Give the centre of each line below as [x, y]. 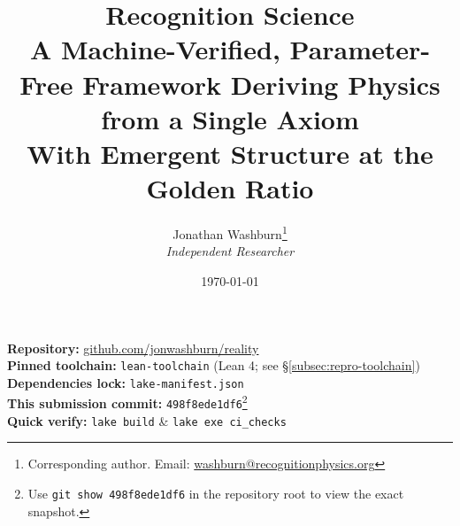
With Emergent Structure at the [230, 153]
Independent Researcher [230, 251]
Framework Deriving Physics [261, 84]
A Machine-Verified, [155, 49]
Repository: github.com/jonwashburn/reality [133, 348]
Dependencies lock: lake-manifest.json [126, 382]
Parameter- [360, 49]
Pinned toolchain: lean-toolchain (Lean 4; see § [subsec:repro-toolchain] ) [214, 365]
